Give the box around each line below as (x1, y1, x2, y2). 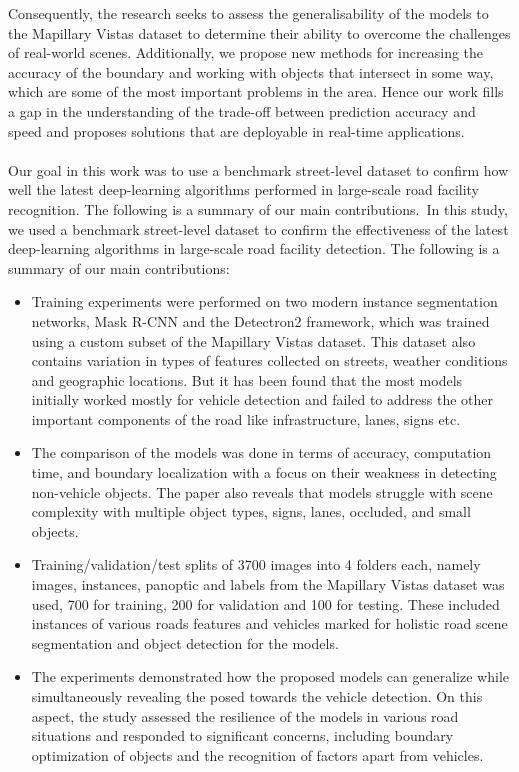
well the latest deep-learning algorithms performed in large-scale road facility (8, 179, 480, 200)
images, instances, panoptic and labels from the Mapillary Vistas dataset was (31, 574, 505, 595)
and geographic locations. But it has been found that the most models (31, 369, 463, 390)
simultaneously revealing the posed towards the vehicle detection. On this (31, 686, 483, 706)
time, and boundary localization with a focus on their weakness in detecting (31, 462, 497, 483)
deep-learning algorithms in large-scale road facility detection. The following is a (8, 238, 500, 259)
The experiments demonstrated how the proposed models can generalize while (31, 666, 509, 687)
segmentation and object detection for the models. (31, 632, 339, 653)
